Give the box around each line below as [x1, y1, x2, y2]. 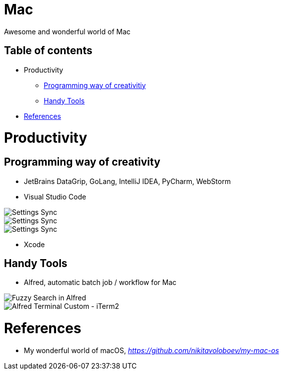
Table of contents [4, 44, 92, 57]
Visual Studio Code [24, 192, 86, 201]
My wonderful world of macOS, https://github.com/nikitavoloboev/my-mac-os [24, 346, 279, 355]
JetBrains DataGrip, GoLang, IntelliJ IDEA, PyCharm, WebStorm [24, 177, 231, 186]
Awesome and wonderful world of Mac [4, 27, 131, 36]
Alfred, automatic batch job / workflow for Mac [24, 278, 177, 287]
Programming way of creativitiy [44, 81, 146, 90]
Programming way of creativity [4, 156, 160, 169]
